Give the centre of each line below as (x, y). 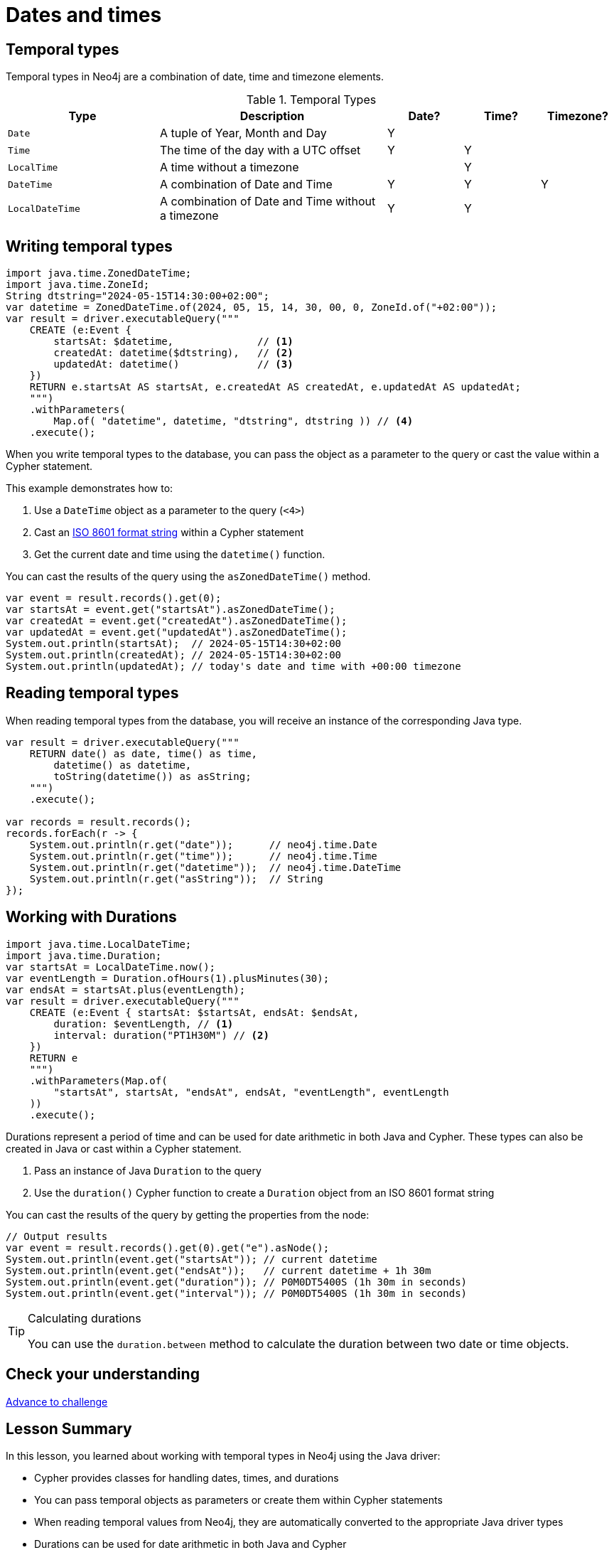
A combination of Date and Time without (268, 202)
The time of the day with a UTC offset (260, 150)
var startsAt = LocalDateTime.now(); (111, 967)
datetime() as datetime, (123, 765)
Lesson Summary (69, 1428)
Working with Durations (91, 917)
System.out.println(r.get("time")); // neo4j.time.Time (203, 856)
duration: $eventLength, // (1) (144, 1023)
